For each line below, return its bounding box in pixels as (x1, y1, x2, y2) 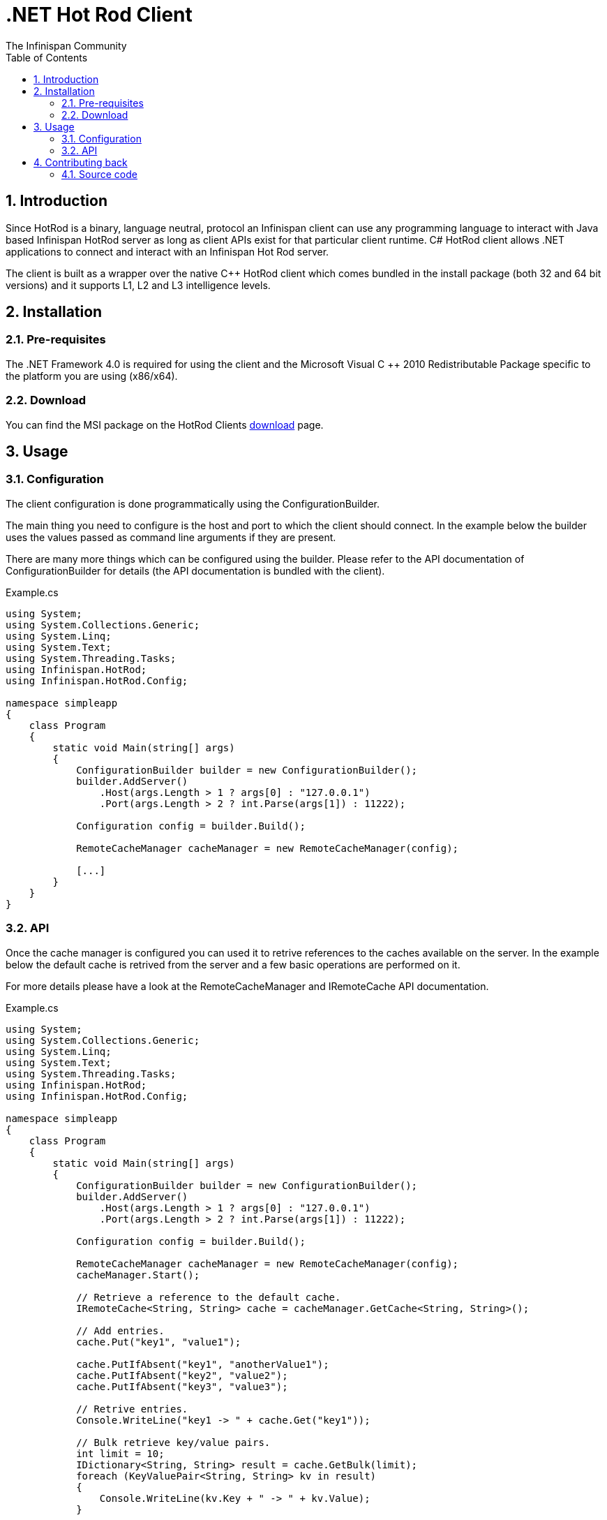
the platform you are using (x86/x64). (6, 369, 178, 382)
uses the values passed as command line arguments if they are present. (6, 531, 336, 543)
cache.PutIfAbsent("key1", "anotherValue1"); (76, 1358, 329, 1370)
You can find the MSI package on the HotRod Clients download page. (6, 418, 324, 431)
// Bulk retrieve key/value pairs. (76, 1436, 271, 1448)
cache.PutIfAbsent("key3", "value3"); (76, 1380, 288, 1392)
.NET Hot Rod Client (6, 3, 193, 27)
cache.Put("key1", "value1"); (76, 1336, 241, 1348)
